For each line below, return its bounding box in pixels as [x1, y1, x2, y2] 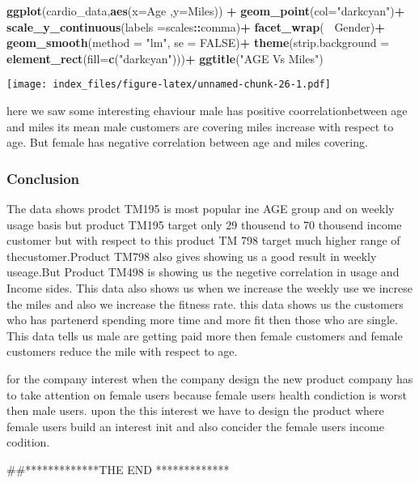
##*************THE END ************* [6, 460, 230, 477]
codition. [6, 434, 50, 451]
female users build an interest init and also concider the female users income [6, 417, 384, 434]
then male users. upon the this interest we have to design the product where [6, 402, 384, 419]
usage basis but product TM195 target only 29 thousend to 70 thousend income [6, 216, 402, 233]
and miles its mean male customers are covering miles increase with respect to [6, 118, 394, 135]
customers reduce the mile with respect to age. [6, 343, 238, 360]
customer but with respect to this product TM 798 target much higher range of [6, 232, 400, 249]
